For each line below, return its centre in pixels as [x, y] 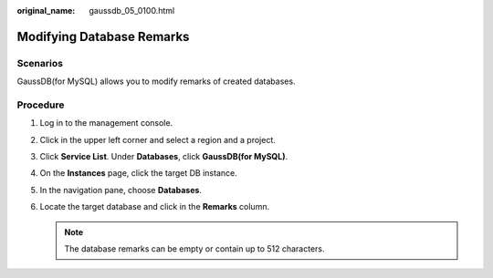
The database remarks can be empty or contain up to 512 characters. [194, 249]
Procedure [41, 105]
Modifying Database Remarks [103, 36]
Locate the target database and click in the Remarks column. [154, 207]
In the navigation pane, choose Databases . [121, 190]
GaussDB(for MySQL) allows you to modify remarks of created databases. [156, 81]
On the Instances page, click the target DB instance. [138, 173]
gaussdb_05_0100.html [132, 10]
